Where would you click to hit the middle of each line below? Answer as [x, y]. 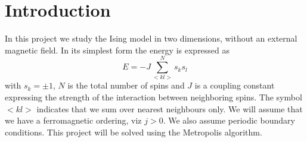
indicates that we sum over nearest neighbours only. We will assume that [170, 108]
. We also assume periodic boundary [229, 120]
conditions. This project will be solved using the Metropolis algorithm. [134, 132]
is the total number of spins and [126, 85]
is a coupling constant [235, 85]
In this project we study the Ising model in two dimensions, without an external [151, 38]
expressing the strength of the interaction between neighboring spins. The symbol [153, 97]
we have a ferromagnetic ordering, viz [73, 120]
